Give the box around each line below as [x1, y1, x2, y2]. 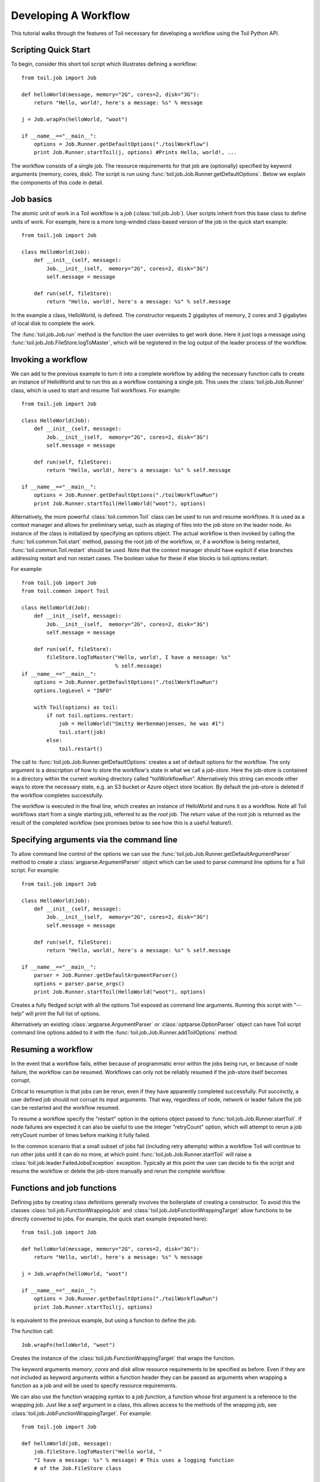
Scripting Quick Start [11, 45, 91, 55]
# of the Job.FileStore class [33, 1465, 121, 1471]
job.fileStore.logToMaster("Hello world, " [33, 1448, 162, 1455]
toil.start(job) [59, 729, 106, 735]
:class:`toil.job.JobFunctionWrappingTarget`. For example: [11, 1410, 152, 1417]
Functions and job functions [11, 1183, 117, 1193]
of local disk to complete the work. [11, 320, 96, 327]
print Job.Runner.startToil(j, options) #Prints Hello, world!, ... [33, 149, 237, 156]
